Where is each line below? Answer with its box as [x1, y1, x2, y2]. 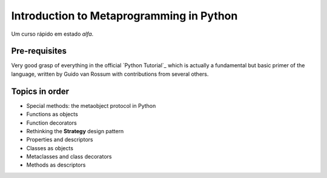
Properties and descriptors [26, 136, 93, 143]
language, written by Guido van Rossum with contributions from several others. [11, 70, 209, 77]
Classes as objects [26, 144, 74, 151]
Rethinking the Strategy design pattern [26, 127, 124, 134]
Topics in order [11, 86, 70, 96]
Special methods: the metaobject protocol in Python [26, 102, 156, 109]
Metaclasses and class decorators [26, 153, 112, 160]
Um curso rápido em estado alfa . [11, 30, 94, 38]
